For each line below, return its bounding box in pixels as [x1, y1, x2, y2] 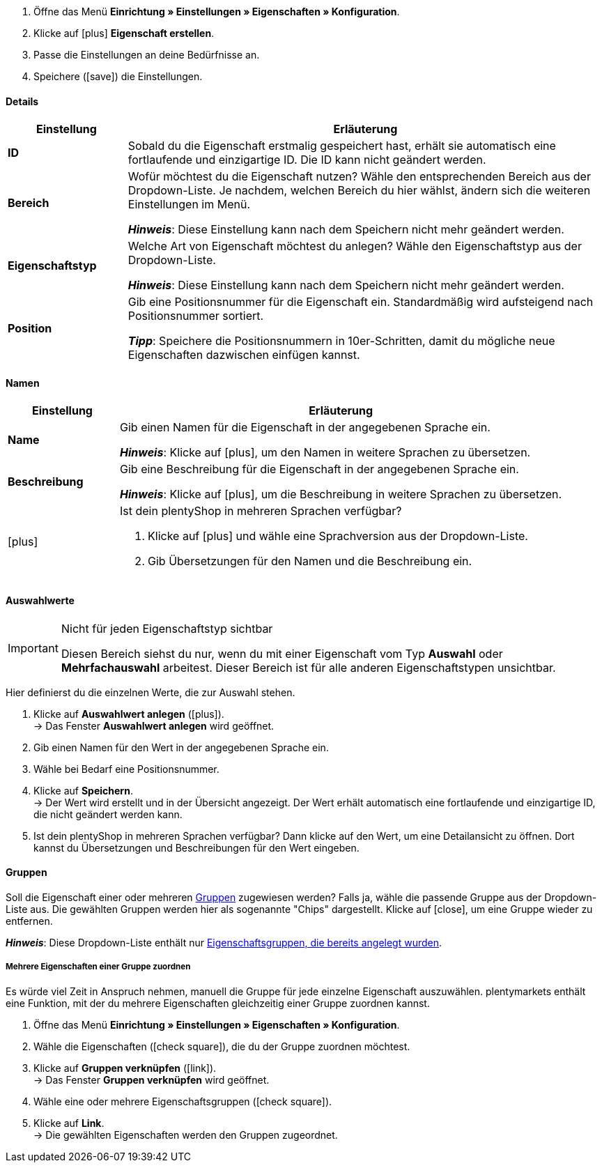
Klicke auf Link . [33, 1116, 105, 1129]
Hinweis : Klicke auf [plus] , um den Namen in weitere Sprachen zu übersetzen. [120, 445, 531, 460]
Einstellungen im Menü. [128, 197, 251, 212]
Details [6, 95, 39, 107]
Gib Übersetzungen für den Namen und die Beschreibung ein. [148, 554, 472, 569]
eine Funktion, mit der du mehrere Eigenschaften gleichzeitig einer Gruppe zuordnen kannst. [6, 997, 430, 1009]
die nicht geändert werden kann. [33, 808, 183, 820]
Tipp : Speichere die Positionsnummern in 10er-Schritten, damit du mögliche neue [128, 334, 555, 348]
